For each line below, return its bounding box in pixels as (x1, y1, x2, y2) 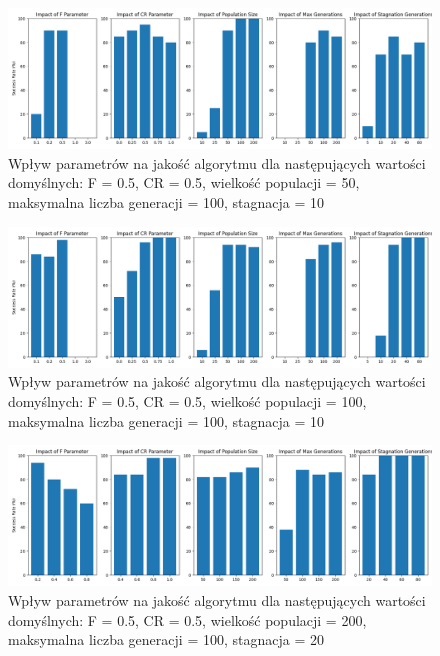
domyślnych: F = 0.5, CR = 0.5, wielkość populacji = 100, (8, 390, 367, 411)
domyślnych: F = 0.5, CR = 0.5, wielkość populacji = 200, (8, 609, 367, 630)
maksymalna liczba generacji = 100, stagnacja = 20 (8, 629, 324, 650)
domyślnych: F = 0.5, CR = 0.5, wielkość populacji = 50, (8, 172, 360, 193)
